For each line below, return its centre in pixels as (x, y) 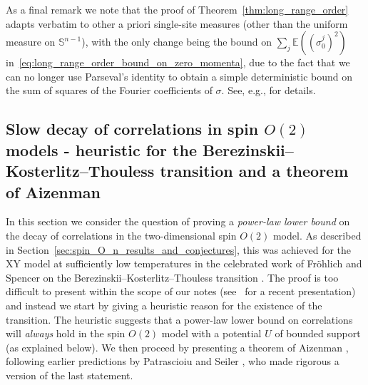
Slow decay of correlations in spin (132, 129)
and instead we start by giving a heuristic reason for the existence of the (164, 305)
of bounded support (318, 333)
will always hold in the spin (66, 333)
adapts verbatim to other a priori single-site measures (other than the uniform (177, 23)
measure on (31, 42)
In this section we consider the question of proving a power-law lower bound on (178, 221)
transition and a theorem (254, 171)
